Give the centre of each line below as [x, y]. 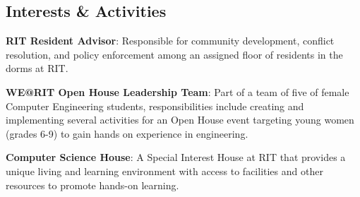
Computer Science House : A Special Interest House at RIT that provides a [176, 157]
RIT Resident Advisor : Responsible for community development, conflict [170, 41]
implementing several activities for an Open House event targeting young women [180, 120]
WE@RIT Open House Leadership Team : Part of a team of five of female [178, 91]
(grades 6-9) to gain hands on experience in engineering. [127, 133]
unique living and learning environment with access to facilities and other [164, 171]
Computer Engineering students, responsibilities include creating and [155, 106]
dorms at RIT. [37, 68]
